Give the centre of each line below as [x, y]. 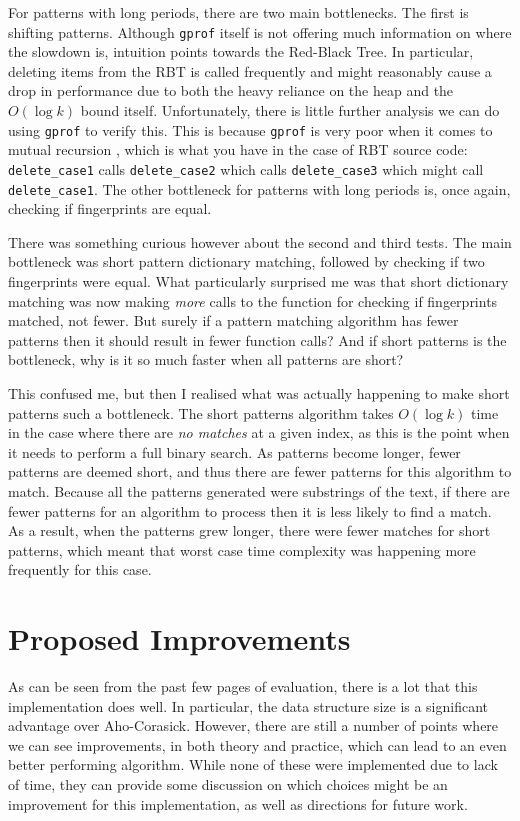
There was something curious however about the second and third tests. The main [260, 241]
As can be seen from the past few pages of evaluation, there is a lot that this [243, 686]
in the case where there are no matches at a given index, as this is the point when [259, 432]
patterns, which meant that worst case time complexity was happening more [242, 549]
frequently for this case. [80, 569]
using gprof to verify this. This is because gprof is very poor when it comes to [250, 129]
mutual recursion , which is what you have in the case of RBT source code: [238, 149]
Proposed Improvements [179, 638]
